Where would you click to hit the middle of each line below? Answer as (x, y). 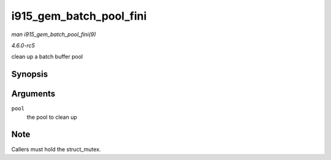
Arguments (33, 94)
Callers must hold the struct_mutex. (56, 149)
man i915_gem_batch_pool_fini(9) (54, 34)
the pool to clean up (52, 117)
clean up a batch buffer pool (47, 57)
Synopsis (30, 74)
